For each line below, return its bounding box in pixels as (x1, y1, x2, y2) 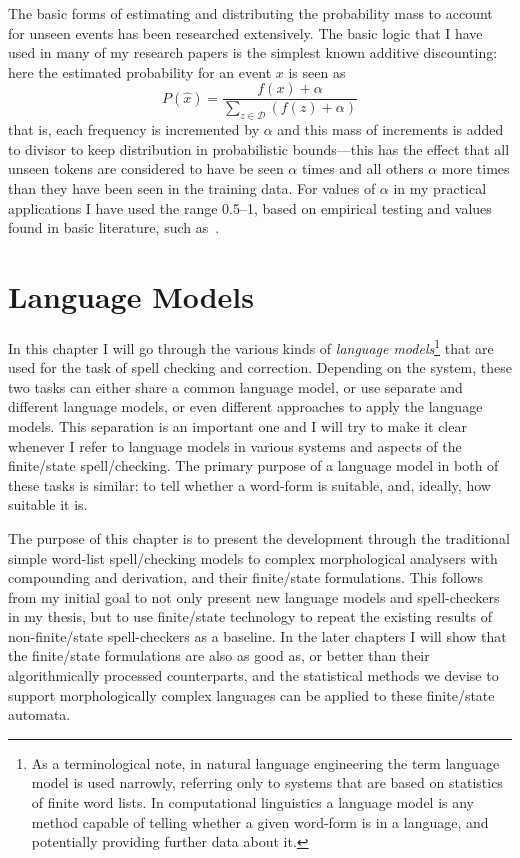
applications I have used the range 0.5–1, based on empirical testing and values (8, 197, 492, 218)
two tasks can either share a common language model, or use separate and (8, 376, 463, 397)
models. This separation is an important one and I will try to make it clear (8, 415, 467, 436)
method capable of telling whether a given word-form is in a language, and (31, 811, 489, 832)
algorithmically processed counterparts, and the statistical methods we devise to (8, 665, 499, 686)
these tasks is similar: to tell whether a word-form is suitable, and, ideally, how (8, 474, 491, 495)
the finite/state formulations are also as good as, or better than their (8, 645, 430, 666)
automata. (8, 704, 71, 725)
